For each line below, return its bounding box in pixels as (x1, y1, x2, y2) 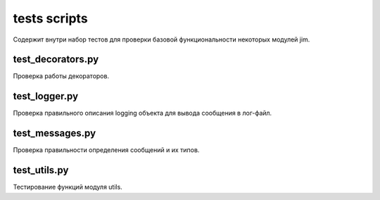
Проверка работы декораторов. (13, 72, 109, 80)
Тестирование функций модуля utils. (13, 183, 122, 192)
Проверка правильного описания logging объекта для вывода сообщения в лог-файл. (13, 109, 272, 118)
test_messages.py (13, 127, 96, 139)
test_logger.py (13, 90, 79, 102)
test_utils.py (13, 164, 69, 176)
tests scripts (13, 11, 88, 26)
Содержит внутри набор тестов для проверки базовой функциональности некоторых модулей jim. (13, 35, 310, 44)
